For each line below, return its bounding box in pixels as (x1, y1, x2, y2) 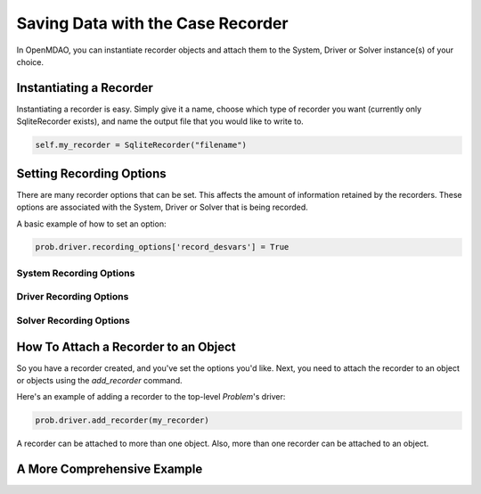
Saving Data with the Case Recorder (16, 13, 289, 33)
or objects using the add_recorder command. (16, 375, 183, 386)
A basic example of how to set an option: (16, 218, 167, 229)
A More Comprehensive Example (16, 462, 203, 477)
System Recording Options (16, 267, 135, 279)
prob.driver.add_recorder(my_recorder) (35, 416, 209, 425)
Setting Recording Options (16, 166, 167, 181)
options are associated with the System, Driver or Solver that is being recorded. (16, 202, 309, 213)
